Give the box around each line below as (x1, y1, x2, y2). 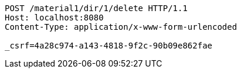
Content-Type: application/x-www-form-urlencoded (5, 22, 237, 32)
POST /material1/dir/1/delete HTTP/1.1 (5, 4, 188, 13)
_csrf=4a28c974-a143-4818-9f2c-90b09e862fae (5, 41, 213, 50)
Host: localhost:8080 (5, 13, 104, 22)
